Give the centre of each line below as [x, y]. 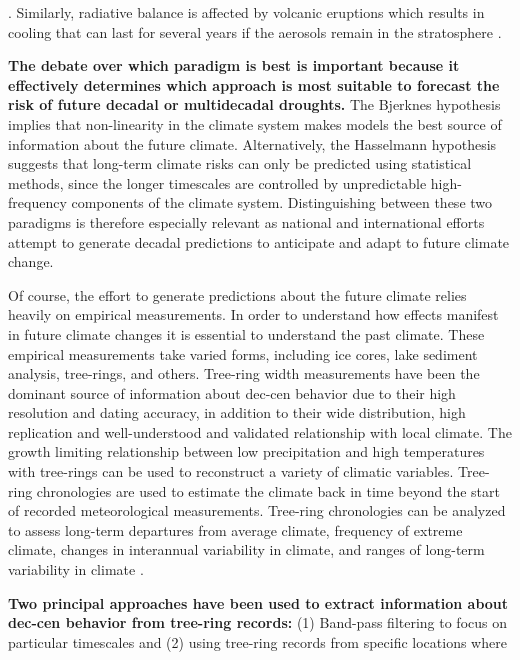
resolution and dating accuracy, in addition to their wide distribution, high [237, 412]
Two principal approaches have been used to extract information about [258, 602]
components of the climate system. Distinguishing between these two [282, 202]
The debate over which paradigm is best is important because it [234, 65]
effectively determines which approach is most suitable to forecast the [254, 84]
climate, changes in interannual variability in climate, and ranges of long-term [246, 549]
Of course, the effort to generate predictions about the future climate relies [237, 294]
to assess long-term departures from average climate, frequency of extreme [235, 529]
